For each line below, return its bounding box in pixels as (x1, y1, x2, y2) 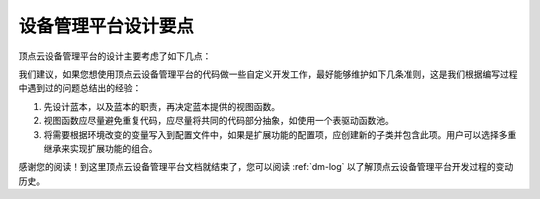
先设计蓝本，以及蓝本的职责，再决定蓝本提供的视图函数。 (43, 100, 280, 112)
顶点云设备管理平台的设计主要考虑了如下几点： (18, 50, 212, 62)
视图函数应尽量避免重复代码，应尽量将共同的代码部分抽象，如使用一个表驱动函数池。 (43, 115, 394, 127)
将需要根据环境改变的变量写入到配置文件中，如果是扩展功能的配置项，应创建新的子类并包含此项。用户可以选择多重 (43, 128, 517, 140)
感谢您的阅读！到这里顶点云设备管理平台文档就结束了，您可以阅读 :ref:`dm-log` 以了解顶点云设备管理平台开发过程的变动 (18, 161, 514, 173)
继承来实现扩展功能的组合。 (43, 142, 158, 154)
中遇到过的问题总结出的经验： (18, 82, 142, 94)
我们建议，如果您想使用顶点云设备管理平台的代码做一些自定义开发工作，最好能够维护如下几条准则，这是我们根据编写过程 (18, 68, 518, 80)
